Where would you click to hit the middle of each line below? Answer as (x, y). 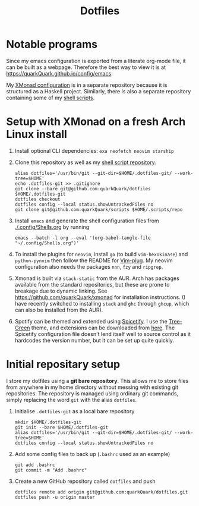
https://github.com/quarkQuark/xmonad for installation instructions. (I (100, 297)
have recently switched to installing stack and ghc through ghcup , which (102, 303)
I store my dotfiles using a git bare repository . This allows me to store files (97, 381)
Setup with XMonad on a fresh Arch (96, 122)
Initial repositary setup (63, 364)
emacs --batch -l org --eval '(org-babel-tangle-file (83, 238)
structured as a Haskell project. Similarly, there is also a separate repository (99, 91)
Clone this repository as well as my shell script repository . (85, 162)
